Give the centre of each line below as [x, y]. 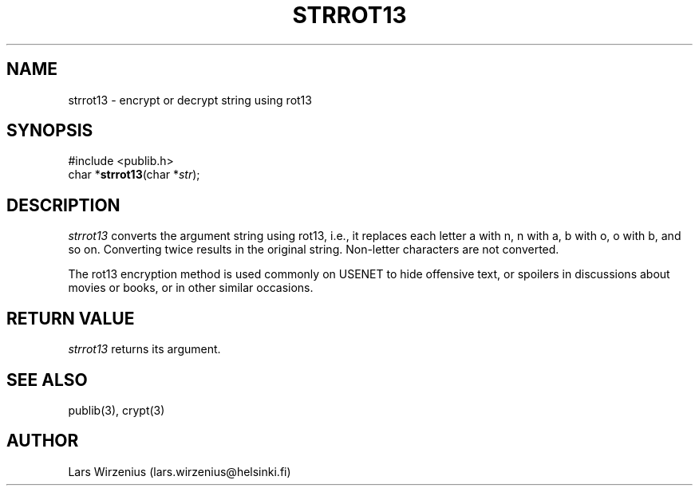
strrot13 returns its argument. [144, 349]
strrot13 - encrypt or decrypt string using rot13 [190, 100]
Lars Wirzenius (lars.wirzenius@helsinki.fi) [180, 471]
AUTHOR [43, 441]
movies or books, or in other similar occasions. [191, 288]
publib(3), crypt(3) [116, 410]
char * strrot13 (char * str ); [134, 175]
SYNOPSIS [50, 131]
